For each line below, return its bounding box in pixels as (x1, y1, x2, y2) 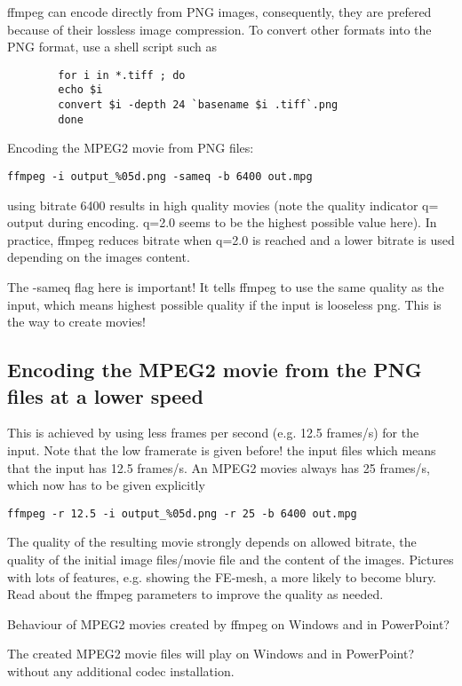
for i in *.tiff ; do (58, 68, 186, 82)
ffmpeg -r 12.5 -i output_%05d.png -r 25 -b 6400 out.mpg (7, 507, 357, 520)
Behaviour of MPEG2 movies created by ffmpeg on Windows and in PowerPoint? (7, 614, 450, 633)
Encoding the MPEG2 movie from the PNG (7, 356, 422, 383)
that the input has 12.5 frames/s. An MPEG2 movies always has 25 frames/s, (7, 458, 430, 477)
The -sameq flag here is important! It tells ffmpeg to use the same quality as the (7, 278, 444, 296)
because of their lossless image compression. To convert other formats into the (7, 20, 432, 38)
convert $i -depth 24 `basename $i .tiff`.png (58, 99, 339, 112)
